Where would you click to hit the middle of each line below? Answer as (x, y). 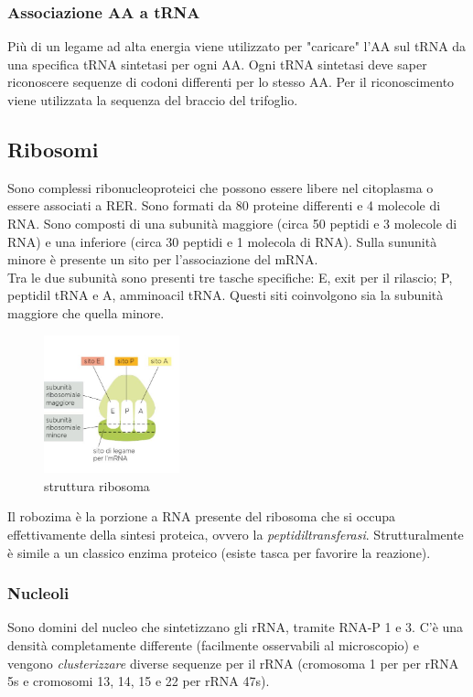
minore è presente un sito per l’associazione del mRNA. (163, 259)
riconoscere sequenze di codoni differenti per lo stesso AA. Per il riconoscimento (231, 82)
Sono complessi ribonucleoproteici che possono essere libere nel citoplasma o (220, 187)
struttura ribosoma (97, 485)
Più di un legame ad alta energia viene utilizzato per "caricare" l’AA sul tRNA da (237, 46)
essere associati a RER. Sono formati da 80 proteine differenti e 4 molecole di (224, 205)
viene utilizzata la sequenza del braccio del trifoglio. (153, 100)
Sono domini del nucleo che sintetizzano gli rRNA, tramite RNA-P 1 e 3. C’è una (236, 627)
